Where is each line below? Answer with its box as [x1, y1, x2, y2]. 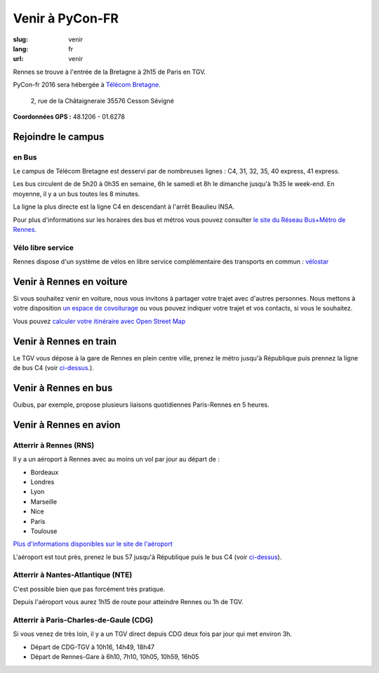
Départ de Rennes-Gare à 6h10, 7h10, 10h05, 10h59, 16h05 [30, 653, 199, 661]
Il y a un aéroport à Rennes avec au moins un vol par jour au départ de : [13, 455, 220, 464]
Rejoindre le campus [13, 131, 105, 143]
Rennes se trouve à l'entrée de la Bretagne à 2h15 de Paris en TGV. [13, 67, 206, 76]
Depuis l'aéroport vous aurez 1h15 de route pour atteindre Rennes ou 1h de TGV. [13, 598, 244, 606]
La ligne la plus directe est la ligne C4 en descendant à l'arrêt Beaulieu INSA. [13, 202, 235, 211]
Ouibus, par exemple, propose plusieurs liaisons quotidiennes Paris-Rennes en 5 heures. [13, 400, 270, 409]
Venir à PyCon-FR [13, 11, 119, 26]
